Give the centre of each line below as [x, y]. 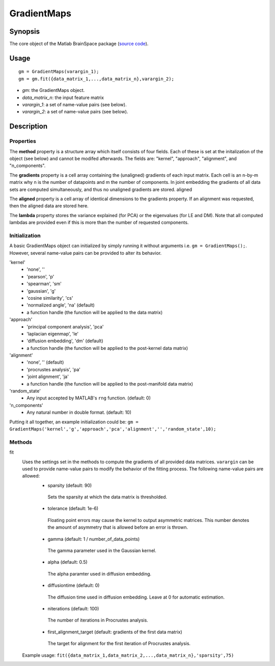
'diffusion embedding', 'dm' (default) [65, 341]
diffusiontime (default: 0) [74, 585]
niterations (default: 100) [73, 609]
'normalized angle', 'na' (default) [61, 305]
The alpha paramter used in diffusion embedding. [100, 574]
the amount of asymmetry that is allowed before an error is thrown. [118, 527]
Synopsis [25, 31]
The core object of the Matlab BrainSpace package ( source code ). [79, 44]
